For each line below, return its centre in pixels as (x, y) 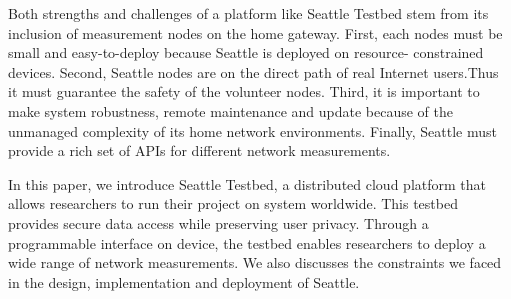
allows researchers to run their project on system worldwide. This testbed (233, 203)
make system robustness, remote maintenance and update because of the (230, 110)
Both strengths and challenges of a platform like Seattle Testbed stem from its (248, 13)
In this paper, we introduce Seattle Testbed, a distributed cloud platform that (247, 183)
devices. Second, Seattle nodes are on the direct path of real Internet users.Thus (253, 71)
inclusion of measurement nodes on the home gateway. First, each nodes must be (255, 32)
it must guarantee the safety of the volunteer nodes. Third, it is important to (244, 91)
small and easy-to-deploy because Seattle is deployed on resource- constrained (246, 52)
